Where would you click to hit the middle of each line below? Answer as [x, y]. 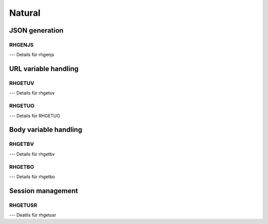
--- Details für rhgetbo [32, 177]
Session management [44, 191]
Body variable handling [46, 130]
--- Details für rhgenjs [32, 55]
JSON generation [36, 30]
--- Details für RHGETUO [35, 116]
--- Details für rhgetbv [32, 154]
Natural [25, 13]
